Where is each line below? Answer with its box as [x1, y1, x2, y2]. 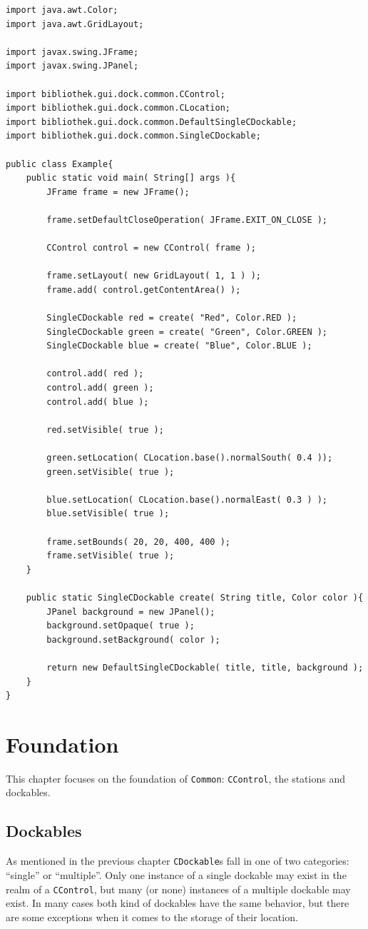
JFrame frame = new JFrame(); [46, 186, 190, 197]
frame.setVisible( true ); [46, 551, 175, 561]
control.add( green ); [46, 383, 154, 393]
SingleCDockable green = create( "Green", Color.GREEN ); [46, 326, 328, 337]
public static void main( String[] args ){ [26, 173, 236, 184]
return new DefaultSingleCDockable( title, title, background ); [46, 662, 364, 673]
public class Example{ [6, 159, 113, 169]
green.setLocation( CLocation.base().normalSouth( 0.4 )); [46, 453, 333, 463]
